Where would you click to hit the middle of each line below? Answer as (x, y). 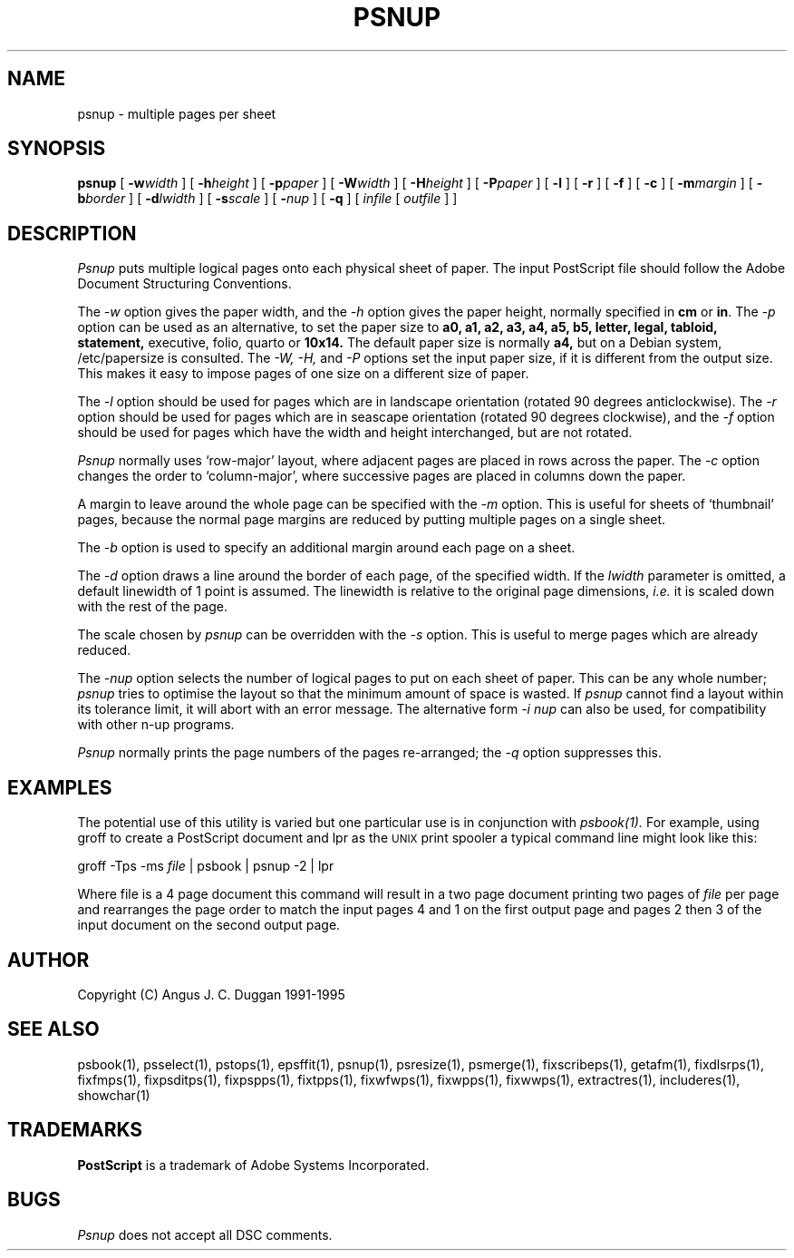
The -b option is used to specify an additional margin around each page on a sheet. (326, 548)
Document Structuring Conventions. (184, 284)
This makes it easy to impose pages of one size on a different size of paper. (303, 374)
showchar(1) (114, 1095)
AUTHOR (48, 960)
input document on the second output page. (209, 925)
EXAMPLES (60, 787)
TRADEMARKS (75, 1130)
